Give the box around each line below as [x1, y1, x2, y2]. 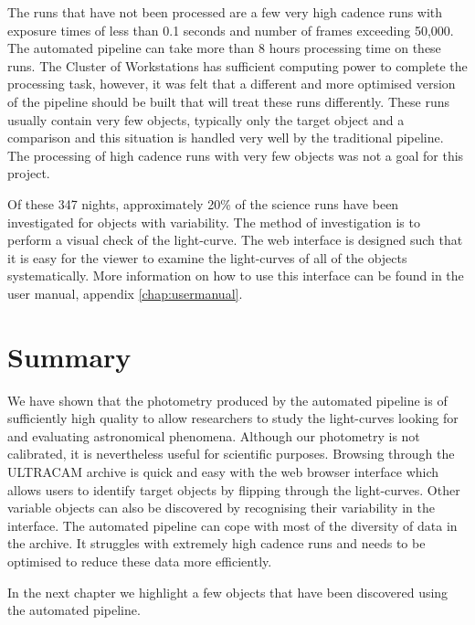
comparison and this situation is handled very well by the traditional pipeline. [7, 128, 444, 147]
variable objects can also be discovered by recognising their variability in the [7, 498, 435, 517]
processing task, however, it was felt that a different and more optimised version [7, 74, 456, 93]
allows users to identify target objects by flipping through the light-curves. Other [7, 480, 460, 499]
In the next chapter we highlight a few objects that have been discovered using [7, 582, 449, 601]
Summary [7, 337, 132, 375]
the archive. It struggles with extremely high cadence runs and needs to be [7, 534, 426, 553]
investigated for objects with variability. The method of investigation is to [7, 212, 420, 231]
